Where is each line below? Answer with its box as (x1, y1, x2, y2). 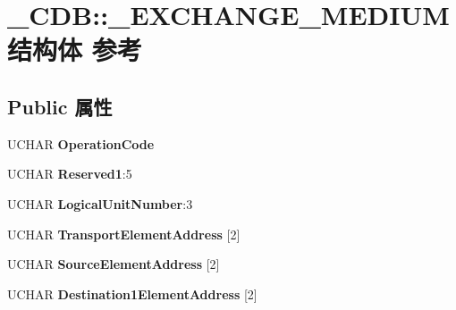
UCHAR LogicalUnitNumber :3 (7, 194, 193, 213)
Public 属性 (7, 92, 113, 120)
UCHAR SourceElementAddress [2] (7, 255, 220, 273)
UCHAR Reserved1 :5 (7, 164, 132, 183)
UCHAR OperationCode (7, 134, 155, 153)
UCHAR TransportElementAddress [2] (7, 224, 241, 243)
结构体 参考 (7, 31, 142, 68)
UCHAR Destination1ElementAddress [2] (7, 284, 258, 303)
